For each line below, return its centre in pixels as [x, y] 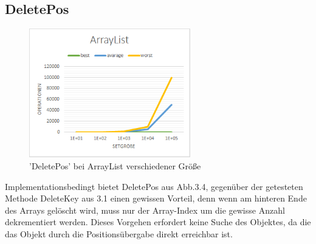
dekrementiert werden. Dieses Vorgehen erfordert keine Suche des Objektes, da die [158, 222]
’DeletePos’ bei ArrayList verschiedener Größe [115, 166]
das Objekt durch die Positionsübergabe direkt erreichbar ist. [119, 233]
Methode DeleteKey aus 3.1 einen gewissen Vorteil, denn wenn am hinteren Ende [156, 198]
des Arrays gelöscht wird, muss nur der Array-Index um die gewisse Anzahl [145, 210]
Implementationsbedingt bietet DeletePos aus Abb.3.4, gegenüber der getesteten [154, 186]
